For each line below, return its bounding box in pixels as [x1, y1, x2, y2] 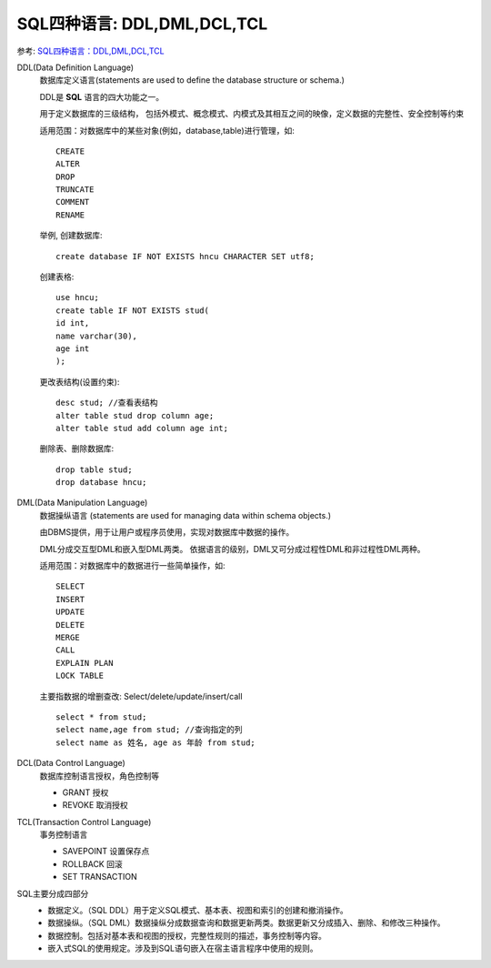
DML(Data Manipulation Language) [16, 497, 148, 509]
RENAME [55, 209, 85, 220]
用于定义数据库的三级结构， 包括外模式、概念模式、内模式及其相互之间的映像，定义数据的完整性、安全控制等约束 [39, 108, 464, 119]
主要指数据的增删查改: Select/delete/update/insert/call [39, 691, 243, 701]
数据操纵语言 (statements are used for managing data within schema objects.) [39, 509, 332, 520]
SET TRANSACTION [62, 872, 138, 882]
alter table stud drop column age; [55, 410, 215, 420]
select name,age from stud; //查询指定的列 [55, 724, 243, 735]
